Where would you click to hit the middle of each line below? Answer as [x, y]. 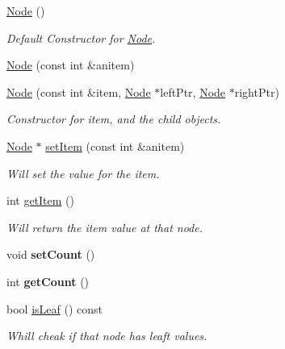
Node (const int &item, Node [79, 91]
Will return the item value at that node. [105, 227]
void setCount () [51, 254]
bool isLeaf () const [54, 308]
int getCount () [48, 281]
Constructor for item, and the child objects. [114, 119]
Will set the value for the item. [83, 173]
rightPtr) [257, 91]
